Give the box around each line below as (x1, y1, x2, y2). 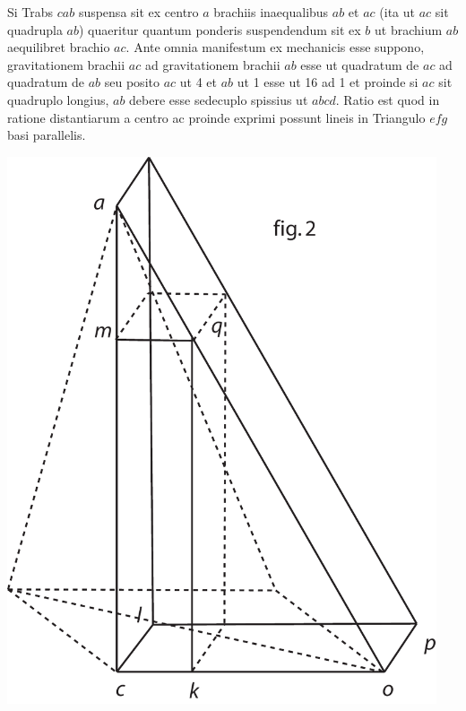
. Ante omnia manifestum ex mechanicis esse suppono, (125, 38, 425, 56)
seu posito (104, 73, 160, 91)
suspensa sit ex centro (78, 3, 199, 21)
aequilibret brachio (7, 38, 110, 56)
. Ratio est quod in (335, 90, 440, 108)
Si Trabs (7, 3, 54, 21)
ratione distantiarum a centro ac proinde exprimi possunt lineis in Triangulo (7, 108, 426, 126)
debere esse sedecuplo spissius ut (129, 90, 308, 108)
